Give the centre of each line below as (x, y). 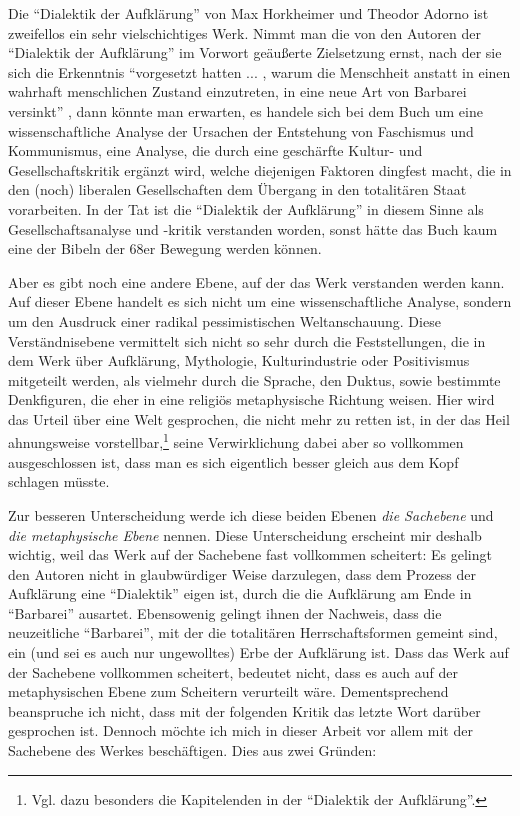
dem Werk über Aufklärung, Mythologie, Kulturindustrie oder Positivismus (239, 360)
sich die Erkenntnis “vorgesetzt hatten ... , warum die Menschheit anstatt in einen (259, 71)
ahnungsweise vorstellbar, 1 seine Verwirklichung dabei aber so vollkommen (236, 441)
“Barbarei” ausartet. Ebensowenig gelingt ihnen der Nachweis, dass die (225, 612)
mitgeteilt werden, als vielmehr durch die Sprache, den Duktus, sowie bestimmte (254, 379)
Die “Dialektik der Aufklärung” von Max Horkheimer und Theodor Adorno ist (248, 13)
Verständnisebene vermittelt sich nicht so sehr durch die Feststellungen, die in (247, 340)
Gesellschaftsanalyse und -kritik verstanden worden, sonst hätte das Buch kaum (253, 228)
